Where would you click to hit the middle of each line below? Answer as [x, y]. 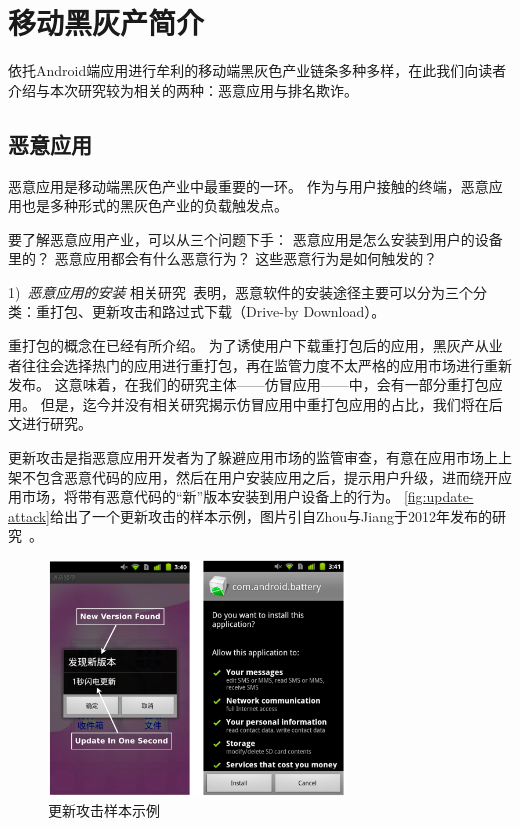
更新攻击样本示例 [104, 810]
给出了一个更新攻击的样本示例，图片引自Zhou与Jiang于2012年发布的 [271, 515]
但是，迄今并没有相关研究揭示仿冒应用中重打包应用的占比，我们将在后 [271, 403]
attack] [29, 515]
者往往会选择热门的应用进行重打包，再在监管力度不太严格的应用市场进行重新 [260, 364]
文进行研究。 [50, 423]
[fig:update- [438, 496]
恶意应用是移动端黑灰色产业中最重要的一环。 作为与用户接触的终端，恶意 [248, 185]
